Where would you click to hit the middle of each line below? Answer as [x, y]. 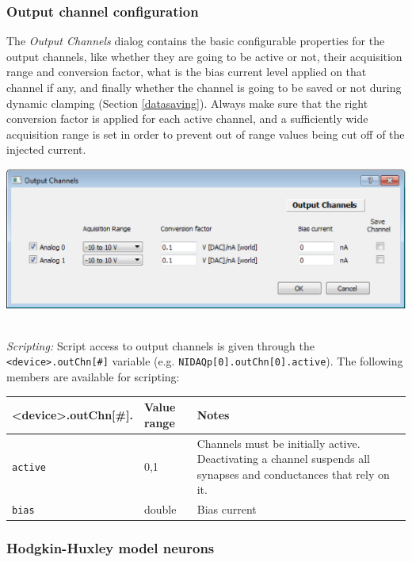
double [160, 509]
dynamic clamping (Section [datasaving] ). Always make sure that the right [187, 103]
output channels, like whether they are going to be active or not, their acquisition [204, 56]
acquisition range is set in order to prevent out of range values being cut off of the [206, 134]
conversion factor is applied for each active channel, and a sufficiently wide [187, 119]
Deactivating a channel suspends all [283, 459]
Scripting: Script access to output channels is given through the [161, 345]
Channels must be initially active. [278, 443]
